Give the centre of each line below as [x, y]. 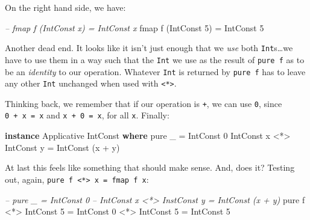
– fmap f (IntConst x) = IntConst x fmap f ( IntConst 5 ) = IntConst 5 [134, 27]
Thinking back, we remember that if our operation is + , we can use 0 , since [144, 103]
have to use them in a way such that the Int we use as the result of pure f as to [155, 59]
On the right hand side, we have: [65, 7]
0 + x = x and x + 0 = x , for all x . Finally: [87, 115]
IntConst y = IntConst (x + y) [62, 147]
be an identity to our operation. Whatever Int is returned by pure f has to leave [155, 71]
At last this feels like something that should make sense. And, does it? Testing [150, 167]
